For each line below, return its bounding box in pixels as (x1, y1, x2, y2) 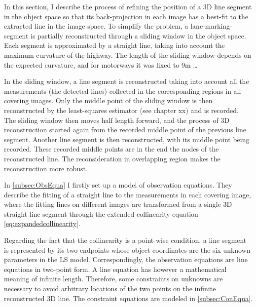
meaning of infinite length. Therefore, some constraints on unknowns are (4, 273, 223, 284)
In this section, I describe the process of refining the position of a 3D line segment (4, 1, 252, 11)
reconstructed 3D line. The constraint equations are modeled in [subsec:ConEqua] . (4, 293, 253, 303)
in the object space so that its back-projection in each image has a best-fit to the (4, 11, 249, 21)
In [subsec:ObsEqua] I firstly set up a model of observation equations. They (4, 180, 232, 190)
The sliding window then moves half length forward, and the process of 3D (4, 115, 230, 125)
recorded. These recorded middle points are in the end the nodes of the (4, 144, 219, 154)
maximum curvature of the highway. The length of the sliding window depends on (4, 49, 252, 60)
